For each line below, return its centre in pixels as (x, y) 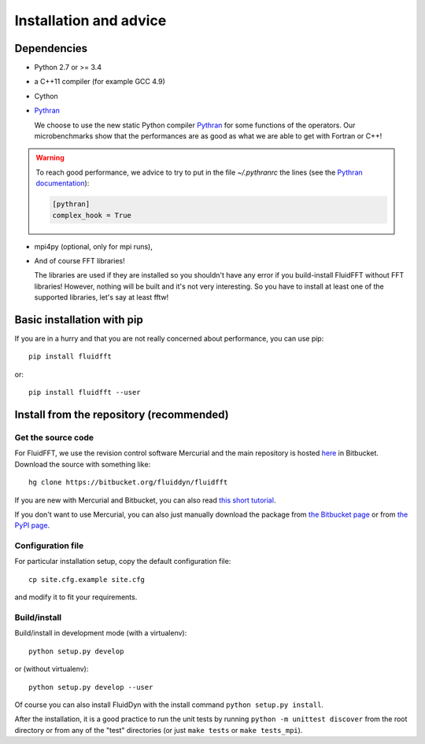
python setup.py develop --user (91, 687)
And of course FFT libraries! (79, 260)
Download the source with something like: (83, 464)
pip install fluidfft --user (85, 392)
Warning (50, 158)
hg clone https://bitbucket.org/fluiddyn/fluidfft (128, 482)
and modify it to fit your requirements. (76, 597)
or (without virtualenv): (52, 669)
